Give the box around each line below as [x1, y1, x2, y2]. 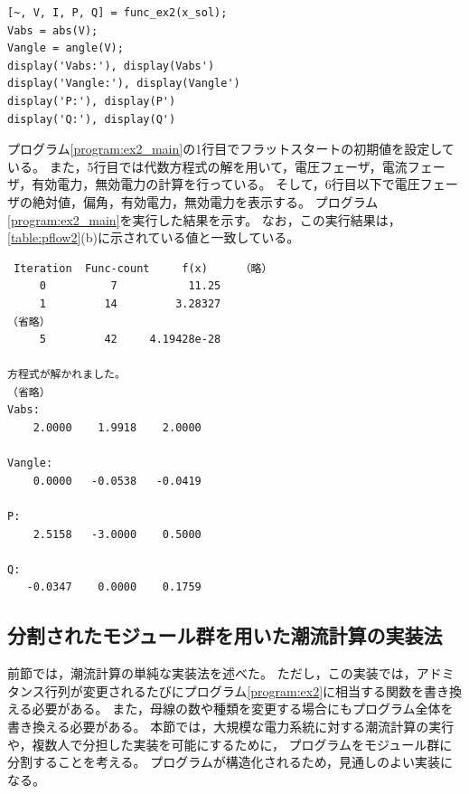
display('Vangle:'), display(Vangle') [7, 77, 240, 90]
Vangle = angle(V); [7, 42, 124, 55]
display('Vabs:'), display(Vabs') [7, 59, 215, 72]
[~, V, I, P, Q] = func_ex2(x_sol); [7, 6, 228, 19]
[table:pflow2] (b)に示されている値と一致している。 [7, 228, 300, 247]
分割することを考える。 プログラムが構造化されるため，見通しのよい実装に [7, 752, 454, 771]
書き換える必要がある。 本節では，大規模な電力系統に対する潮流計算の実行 [7, 716, 455, 735]
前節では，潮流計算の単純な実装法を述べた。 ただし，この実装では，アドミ [7, 664, 455, 683]
